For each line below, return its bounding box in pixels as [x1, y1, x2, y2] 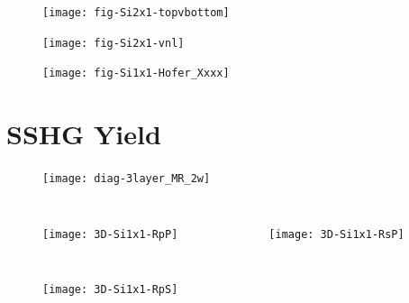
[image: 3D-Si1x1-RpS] [42, 283, 178, 297]
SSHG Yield [6, 115, 161, 152]
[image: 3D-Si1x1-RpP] [42, 227, 178, 241]
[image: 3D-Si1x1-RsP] [268, 227, 404, 241]
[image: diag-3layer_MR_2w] [42, 172, 211, 186]
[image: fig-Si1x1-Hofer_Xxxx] [42, 67, 230, 80]
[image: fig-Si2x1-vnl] [42, 36, 185, 50]
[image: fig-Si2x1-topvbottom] [42, 6, 230, 19]
